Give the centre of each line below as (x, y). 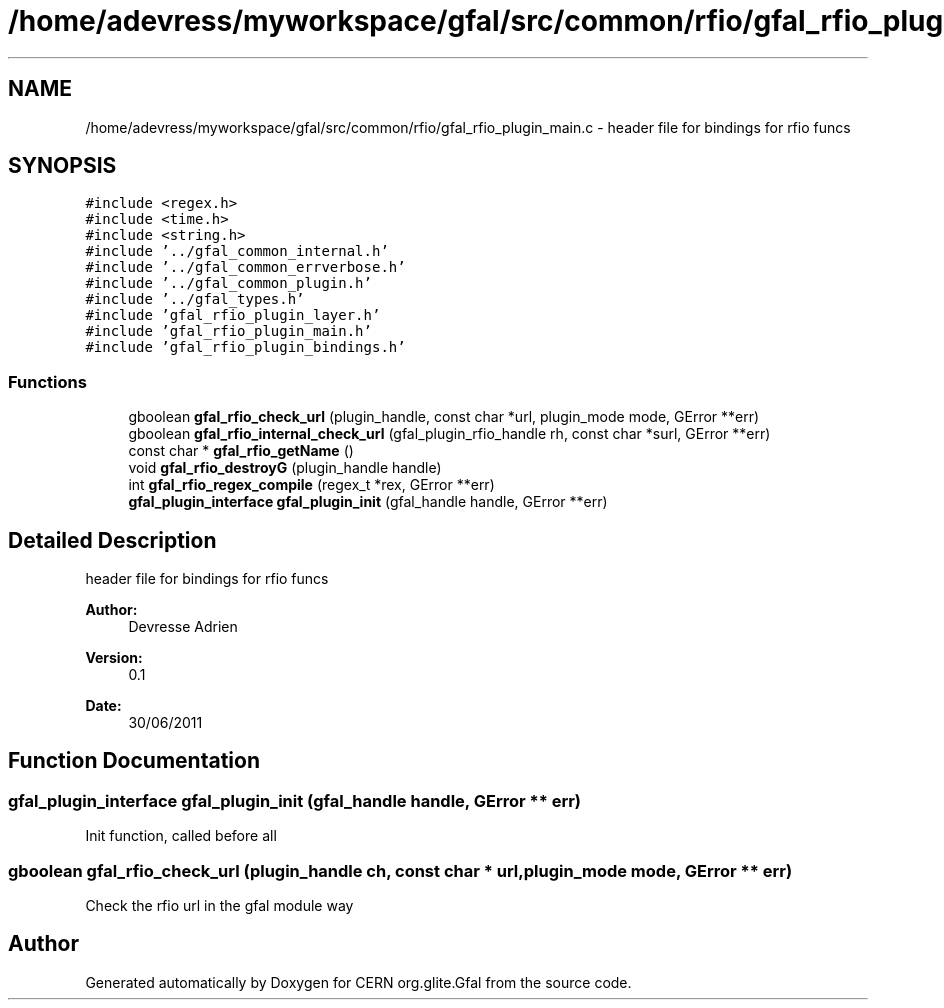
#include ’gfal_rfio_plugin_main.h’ (228, 331)
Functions (47, 381)
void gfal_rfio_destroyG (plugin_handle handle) (285, 468)
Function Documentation (134, 761)
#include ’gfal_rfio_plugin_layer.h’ (233, 315)
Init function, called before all (181, 836)
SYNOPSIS (62, 166)
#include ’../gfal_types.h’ (195, 299)
